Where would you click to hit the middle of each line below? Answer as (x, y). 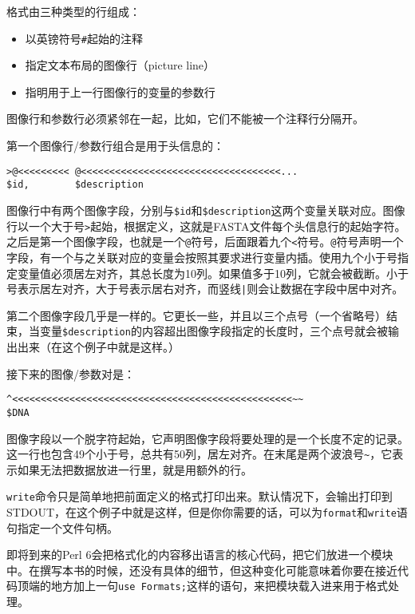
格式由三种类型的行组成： (73, 11)
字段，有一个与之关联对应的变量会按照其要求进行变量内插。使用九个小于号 (202, 257)
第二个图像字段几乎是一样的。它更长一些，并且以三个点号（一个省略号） (196, 315)
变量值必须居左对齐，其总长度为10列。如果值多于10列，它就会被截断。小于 (213, 273)
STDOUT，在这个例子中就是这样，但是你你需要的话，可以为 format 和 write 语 (207, 512)
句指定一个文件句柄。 (62, 527)
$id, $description (75, 185)
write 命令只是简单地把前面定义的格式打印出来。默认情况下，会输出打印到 (200, 496)
